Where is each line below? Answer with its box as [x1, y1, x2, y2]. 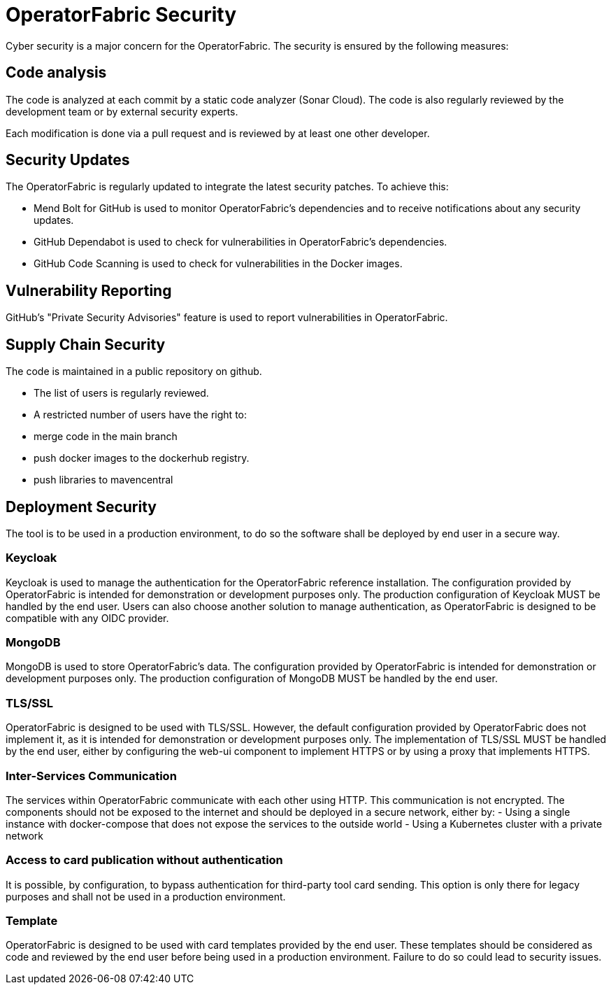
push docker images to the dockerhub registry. [34, 452, 250, 465]
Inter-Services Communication [6, 768, 177, 783]
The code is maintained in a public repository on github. [6, 365, 262, 378]
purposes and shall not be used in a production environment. [6, 890, 286, 903]
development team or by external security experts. [6, 105, 238, 118]
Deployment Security [6, 497, 157, 516]
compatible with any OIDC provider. [6, 611, 169, 624]
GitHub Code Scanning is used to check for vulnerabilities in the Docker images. [34, 257, 403, 270]
